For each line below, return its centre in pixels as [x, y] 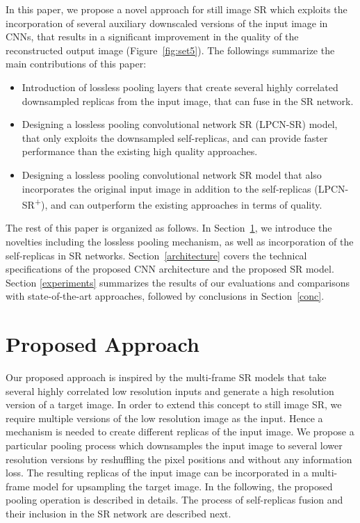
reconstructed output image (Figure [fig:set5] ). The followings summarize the [170, 50]
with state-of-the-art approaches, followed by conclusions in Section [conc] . [165, 296]
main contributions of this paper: [76, 64]
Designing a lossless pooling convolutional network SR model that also [172, 174]
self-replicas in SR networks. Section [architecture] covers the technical [156, 255]
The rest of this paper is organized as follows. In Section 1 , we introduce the [169, 228]
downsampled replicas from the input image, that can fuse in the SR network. [188, 100]
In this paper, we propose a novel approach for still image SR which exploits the [177, 9]
